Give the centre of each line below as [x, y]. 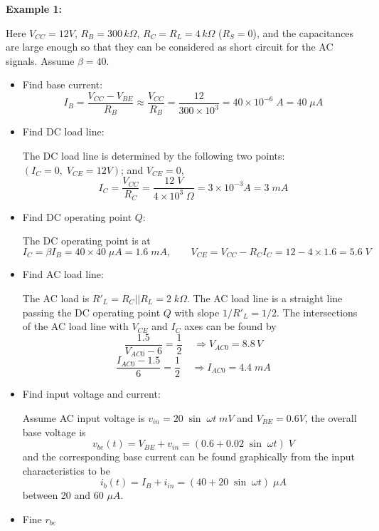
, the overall [331, 417]
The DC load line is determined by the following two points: [154, 156]
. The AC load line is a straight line [265, 298]
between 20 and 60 [63, 495]
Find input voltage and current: [91, 394]
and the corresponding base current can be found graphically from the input [188, 457]
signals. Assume [40, 60]
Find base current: [63, 84]
